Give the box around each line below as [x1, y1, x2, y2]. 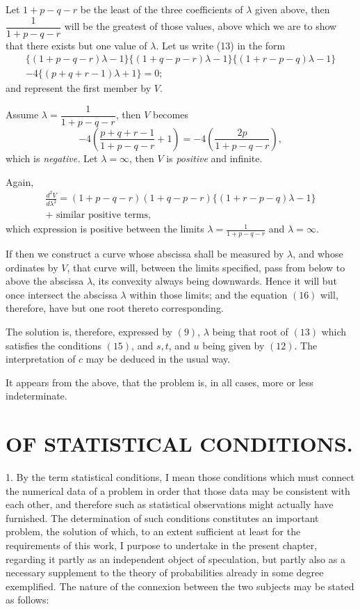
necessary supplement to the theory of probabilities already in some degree [6, 565, 324, 580]
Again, [6, 174, 34, 189]
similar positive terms [56, 210, 149, 221]
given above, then [255, 2, 330, 16]
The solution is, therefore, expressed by [6, 324, 172, 338]
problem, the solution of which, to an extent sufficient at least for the [6, 524, 301, 539]
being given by [202, 338, 265, 352]
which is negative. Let [6, 150, 98, 165]
